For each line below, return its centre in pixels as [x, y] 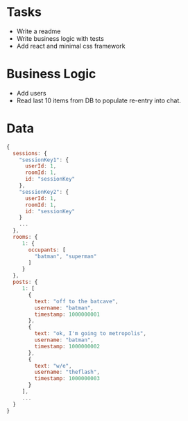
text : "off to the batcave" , [76, 301]
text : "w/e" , [53, 366]
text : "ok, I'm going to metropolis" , [91, 334]
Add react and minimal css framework [71, 46]
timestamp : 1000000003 [67, 379]
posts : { [25, 282]
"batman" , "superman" [66, 256]
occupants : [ [47, 250]
